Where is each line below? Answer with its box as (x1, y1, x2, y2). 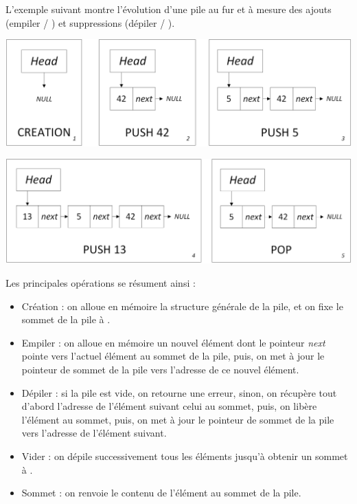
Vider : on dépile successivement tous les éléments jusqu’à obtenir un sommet (21, 448, 348, 463)
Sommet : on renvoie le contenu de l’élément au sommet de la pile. (21, 485, 301, 500)
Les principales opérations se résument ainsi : (5, 275, 196, 289)
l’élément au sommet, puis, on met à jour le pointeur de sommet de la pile (21, 412, 334, 426)
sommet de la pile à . (21, 312, 111, 327)
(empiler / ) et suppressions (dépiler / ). (5, 15, 175, 30)
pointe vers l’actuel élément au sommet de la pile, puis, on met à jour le (21, 349, 325, 363)
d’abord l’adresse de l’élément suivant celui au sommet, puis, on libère (21, 399, 317, 413)
